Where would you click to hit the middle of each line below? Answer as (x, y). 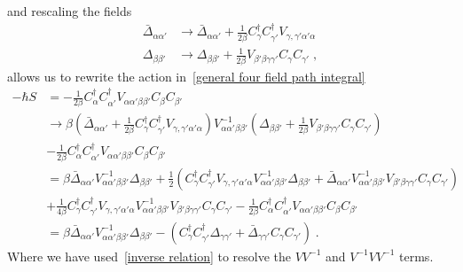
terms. (416, 256)
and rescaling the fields (70, 11)
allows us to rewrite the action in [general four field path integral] (186, 76)
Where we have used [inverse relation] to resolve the (149, 256)
